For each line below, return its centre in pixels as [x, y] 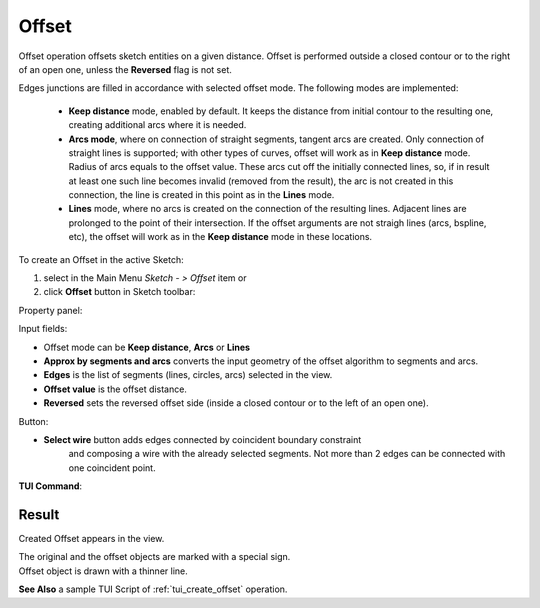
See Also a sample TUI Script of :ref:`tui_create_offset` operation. [153, 589]
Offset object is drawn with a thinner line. [103, 571]
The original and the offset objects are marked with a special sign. [154, 557]
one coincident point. [112, 467]
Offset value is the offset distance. [115, 389]
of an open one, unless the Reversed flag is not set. [125, 69]
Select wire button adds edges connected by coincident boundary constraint [202, 439]
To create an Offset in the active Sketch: [101, 259]
